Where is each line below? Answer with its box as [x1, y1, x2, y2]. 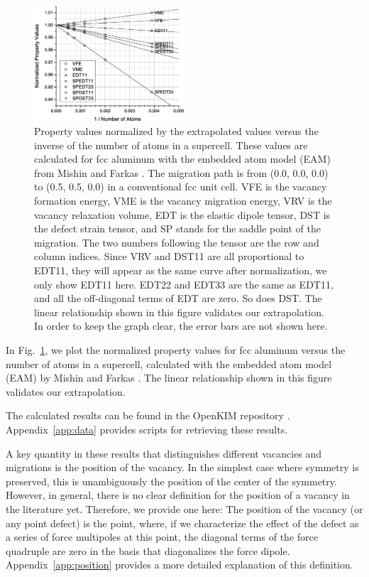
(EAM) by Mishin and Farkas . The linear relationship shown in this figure [6, 370, 332, 385]
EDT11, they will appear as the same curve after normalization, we [34, 263, 327, 278]
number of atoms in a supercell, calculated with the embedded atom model [6, 356, 332, 371]
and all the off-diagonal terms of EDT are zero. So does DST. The [34, 291, 322, 306]
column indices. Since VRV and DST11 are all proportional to [34, 249, 304, 264]
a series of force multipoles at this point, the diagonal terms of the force [6, 529, 318, 544]
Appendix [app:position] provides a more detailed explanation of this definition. [6, 557, 353, 572]
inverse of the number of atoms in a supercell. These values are [34, 137, 308, 152]
